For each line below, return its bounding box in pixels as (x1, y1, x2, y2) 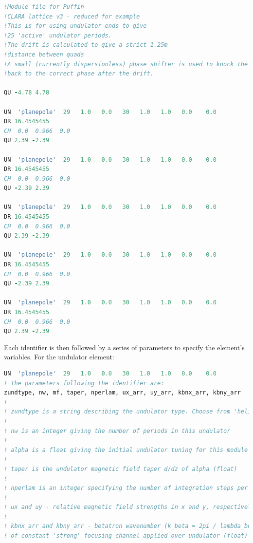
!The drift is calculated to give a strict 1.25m (4, 41, 168, 49)
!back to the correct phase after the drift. (4, 70, 154, 77)
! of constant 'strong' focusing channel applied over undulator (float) (4, 532, 248, 540)
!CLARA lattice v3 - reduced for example (4, 13, 140, 20)
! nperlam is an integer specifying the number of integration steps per (4, 485, 248, 492)
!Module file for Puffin (4, 3, 84, 10)
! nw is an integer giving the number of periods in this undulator (4, 427, 231, 434)
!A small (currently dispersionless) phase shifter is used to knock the (4, 60, 248, 68)
